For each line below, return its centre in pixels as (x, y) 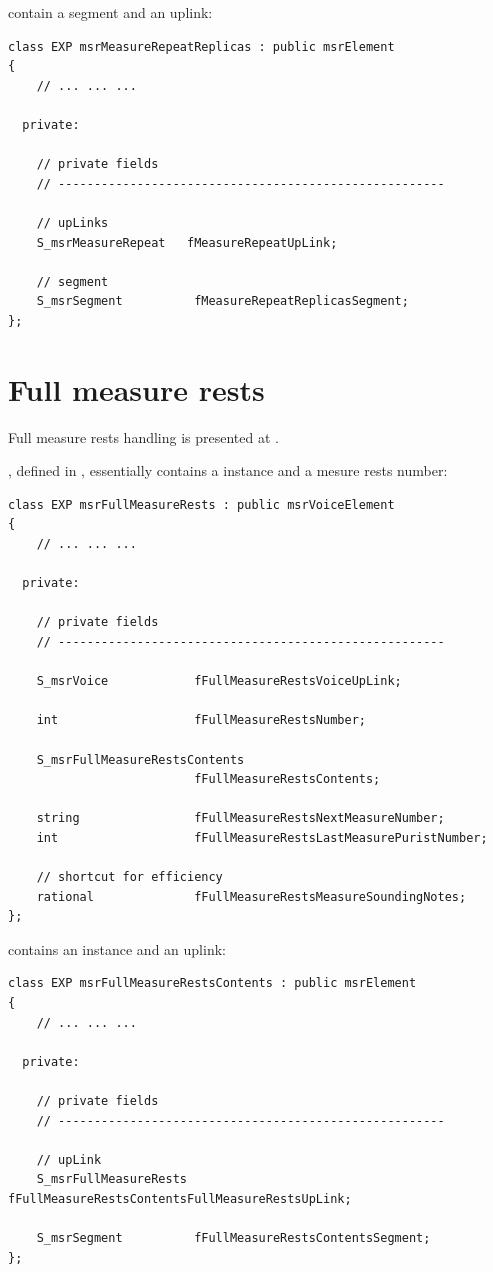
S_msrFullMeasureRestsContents (140, 759)
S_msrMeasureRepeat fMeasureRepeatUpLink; (187, 242)
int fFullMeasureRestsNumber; (201, 720)
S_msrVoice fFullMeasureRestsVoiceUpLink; (219, 681)
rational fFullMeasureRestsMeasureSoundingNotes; (251, 896)
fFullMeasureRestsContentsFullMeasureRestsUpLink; (180, 1199)
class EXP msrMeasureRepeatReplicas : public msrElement (201, 46)
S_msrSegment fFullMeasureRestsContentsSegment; (233, 1238)
